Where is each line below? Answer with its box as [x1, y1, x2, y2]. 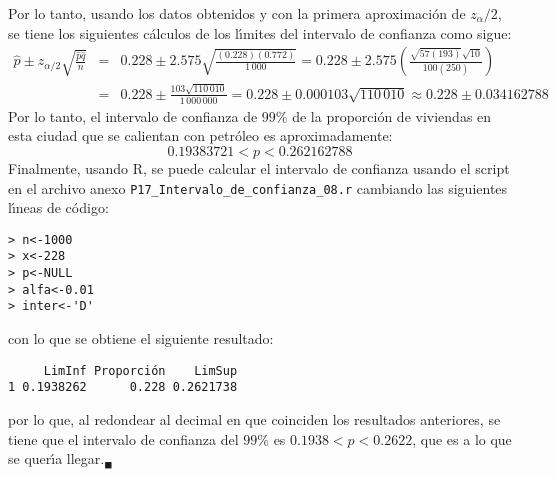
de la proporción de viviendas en [292, 105, 492, 126]
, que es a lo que [412, 428, 512, 449]
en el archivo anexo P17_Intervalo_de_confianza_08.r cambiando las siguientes [8, 177, 508, 198]
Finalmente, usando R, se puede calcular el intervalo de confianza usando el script [8, 157, 510, 178]
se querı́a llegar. [8, 448, 105, 469]
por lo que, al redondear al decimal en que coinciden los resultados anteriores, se [8, 409, 501, 429]
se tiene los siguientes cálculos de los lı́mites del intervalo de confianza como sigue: [8, 22, 512, 43]
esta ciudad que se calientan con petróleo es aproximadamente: [8, 125, 393, 146]
